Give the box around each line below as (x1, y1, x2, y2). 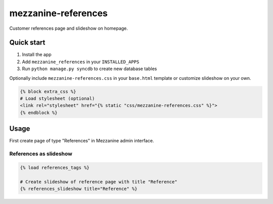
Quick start (9, 38, 45, 47)
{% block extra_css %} (20, 88, 76, 94)
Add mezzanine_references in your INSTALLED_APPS (22, 59, 140, 65)
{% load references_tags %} (20, 165, 89, 170)
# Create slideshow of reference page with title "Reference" (20, 179, 177, 184)
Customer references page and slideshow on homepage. (9, 25, 128, 31)
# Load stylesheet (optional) (20, 96, 95, 101)
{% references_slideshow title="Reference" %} (20, 186, 138, 191)
